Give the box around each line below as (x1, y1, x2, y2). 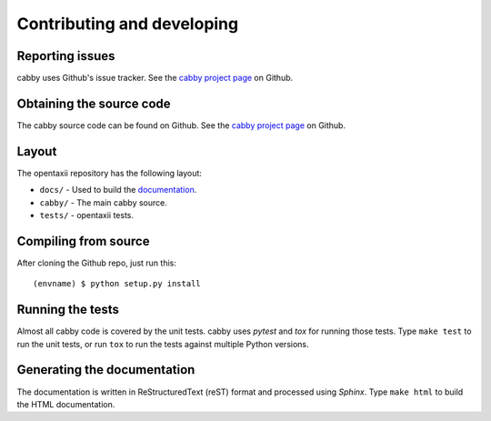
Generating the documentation (16, 362, 195, 377)
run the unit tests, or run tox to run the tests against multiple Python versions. (16, 338, 309, 349)
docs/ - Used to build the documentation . (39, 185, 197, 195)
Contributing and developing (16, 14, 239, 34)
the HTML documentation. (16, 398, 115, 409)
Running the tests (16, 302, 120, 317)
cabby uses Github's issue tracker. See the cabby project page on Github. (16, 73, 294, 84)
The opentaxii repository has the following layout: (16, 167, 202, 178)
